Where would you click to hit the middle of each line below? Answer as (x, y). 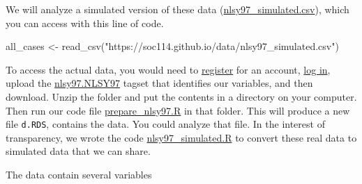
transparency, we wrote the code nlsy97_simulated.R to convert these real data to (181, 137)
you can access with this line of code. (85, 23)
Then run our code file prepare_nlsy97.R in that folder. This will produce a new (178, 110)
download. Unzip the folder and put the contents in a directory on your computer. (181, 96)
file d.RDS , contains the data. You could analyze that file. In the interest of (165, 124)
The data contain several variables (79, 174)
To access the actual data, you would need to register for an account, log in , (168, 69)
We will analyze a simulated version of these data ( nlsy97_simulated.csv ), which (178, 9)
